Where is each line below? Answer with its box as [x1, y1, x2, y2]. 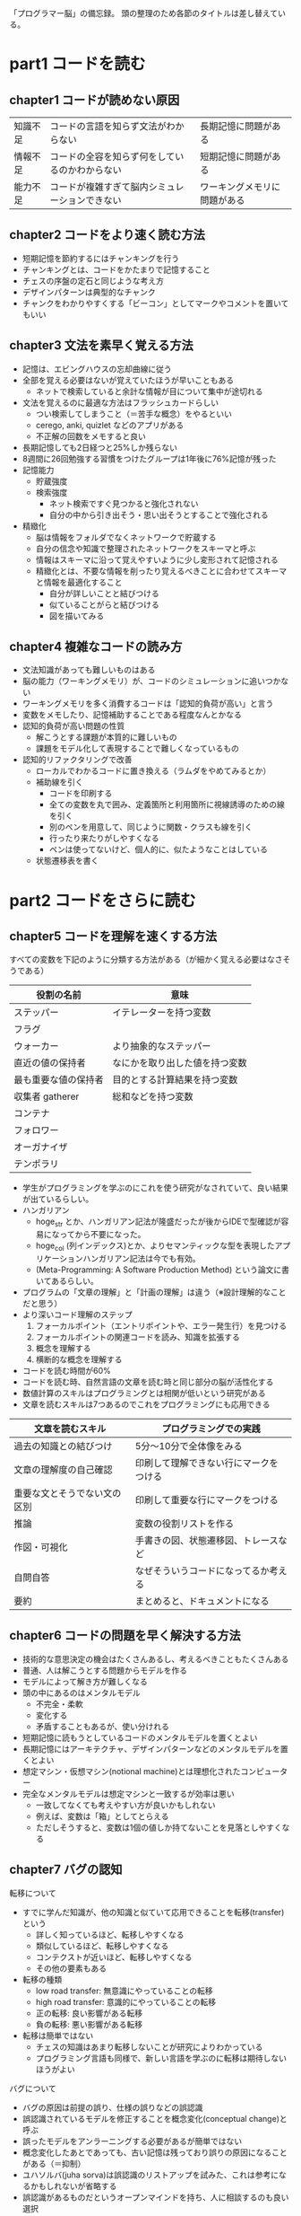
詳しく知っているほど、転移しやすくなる [35, 1929, 185, 1939]
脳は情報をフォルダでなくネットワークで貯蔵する [35, 532, 217, 542]
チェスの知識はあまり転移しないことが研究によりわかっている [35, 2041, 263, 2052]
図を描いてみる [48, 610, 105, 621]
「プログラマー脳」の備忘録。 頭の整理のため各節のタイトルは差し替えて [9, 8, 279, 18]
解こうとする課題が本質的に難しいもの [35, 732, 177, 743]
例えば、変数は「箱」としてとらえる [35, 1810, 169, 1821]
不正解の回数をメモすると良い [35, 430, 146, 442]
